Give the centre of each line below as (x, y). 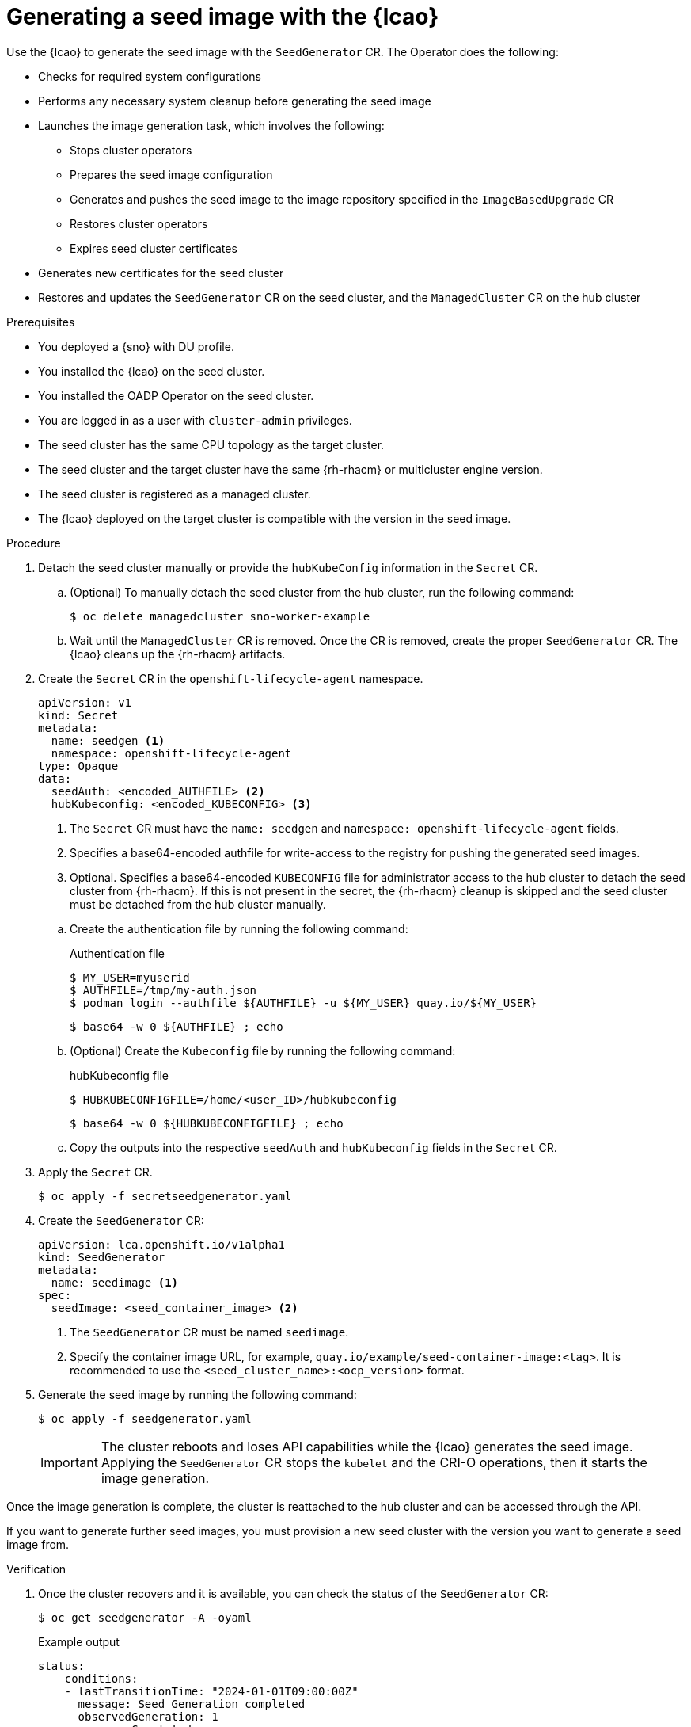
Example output (79, 1641)
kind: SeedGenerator (102, 1257)
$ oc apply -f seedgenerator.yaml (145, 1418)
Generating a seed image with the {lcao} (223, 17)
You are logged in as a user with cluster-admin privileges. (195, 420)
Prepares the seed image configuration (171, 174)
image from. (38, 1544)
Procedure (34, 543)
